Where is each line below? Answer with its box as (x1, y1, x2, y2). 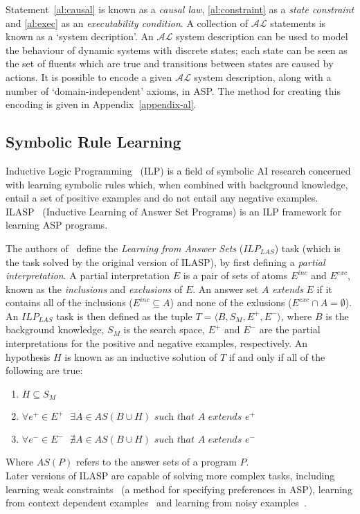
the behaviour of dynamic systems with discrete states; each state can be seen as (6, 42, 348, 57)
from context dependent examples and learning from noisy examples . (6, 495, 307, 510)
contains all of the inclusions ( (6, 295, 133, 310)
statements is (270, 15, 326, 30)
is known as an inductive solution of (64, 349, 217, 364)
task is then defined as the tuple (56, 308, 192, 323)
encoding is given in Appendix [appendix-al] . (6, 97, 197, 112)
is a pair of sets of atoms (183, 268, 288, 283)
